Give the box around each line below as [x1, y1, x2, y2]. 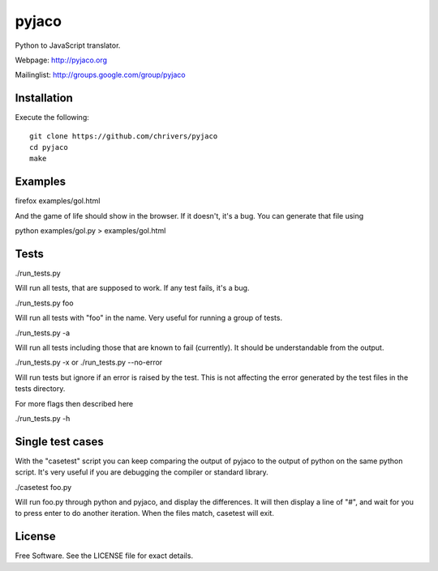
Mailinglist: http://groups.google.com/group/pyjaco [15, 70, 186, 80]
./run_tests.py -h [15, 413, 71, 423]
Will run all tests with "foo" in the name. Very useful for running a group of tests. [15, 313, 283, 323]
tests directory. [15, 384, 66, 394]
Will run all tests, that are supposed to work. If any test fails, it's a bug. [15, 283, 250, 293]
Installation [15, 92, 73, 105]
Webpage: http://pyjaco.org [15, 55, 108, 65]
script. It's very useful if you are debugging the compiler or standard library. [15, 467, 269, 477]
